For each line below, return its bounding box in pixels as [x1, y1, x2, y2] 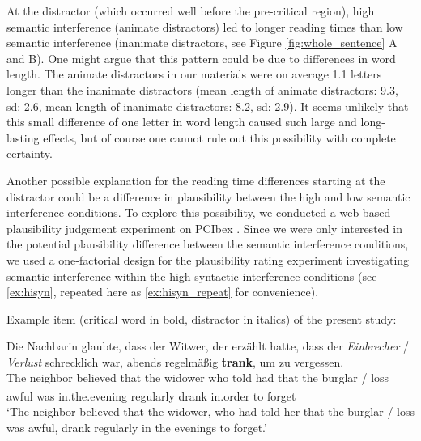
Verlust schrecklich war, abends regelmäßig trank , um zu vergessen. [6, 353, 344, 370]
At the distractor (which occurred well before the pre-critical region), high [6, 2, 375, 19]
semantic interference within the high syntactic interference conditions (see [6, 267, 377, 284]
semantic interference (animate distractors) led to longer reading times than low [6, 18, 403, 35]
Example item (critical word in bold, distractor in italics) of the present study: [6, 310, 397, 327]
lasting [6, 129, 40, 146]
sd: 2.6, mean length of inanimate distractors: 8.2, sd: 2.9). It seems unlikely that [6, 97, 409, 114]
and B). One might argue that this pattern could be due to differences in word [6, 49, 396, 66]
